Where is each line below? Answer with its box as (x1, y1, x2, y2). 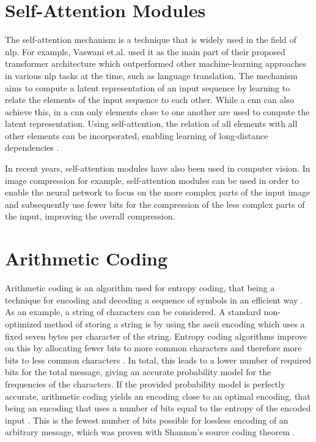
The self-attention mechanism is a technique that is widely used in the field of (5, 33, 296, 46)
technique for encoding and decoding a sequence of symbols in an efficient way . (5, 293, 303, 306)
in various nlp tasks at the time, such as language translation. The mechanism (5, 69, 298, 82)
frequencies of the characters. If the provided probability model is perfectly (5, 377, 285, 390)
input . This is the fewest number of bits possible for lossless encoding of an (5, 413, 288, 426)
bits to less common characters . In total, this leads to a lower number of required (5, 353, 312, 366)
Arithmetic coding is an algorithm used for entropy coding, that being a (5, 281, 275, 294)
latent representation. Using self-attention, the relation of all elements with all (5, 117, 298, 130)
